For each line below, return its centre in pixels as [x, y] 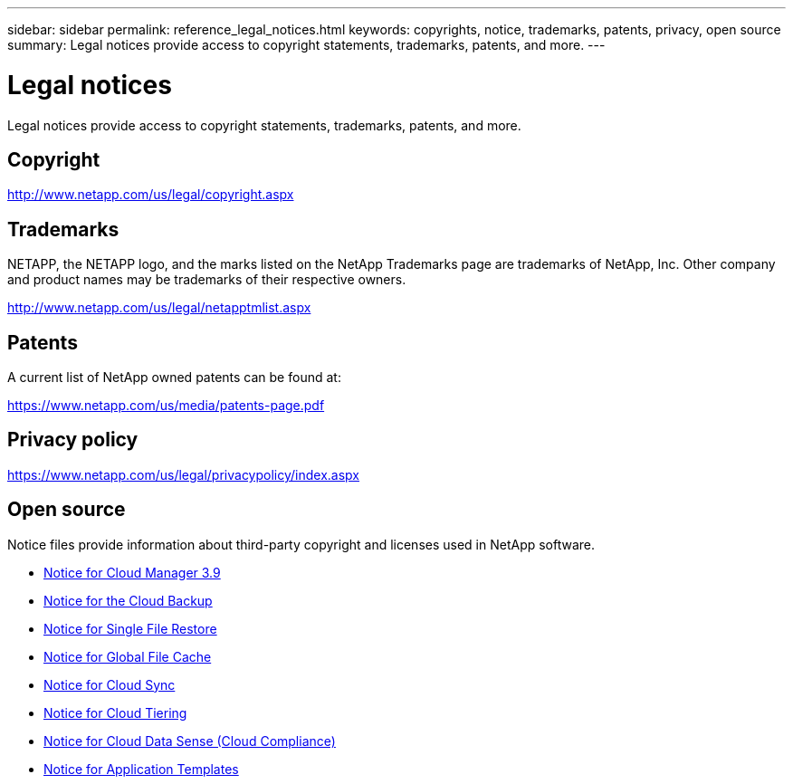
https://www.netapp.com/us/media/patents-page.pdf [166, 406]
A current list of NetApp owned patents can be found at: [174, 378]
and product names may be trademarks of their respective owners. [207, 280]
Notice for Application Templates [141, 769]
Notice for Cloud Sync [110, 684]
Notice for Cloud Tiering [115, 712]
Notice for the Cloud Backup [128, 600]
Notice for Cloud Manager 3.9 [132, 572]
